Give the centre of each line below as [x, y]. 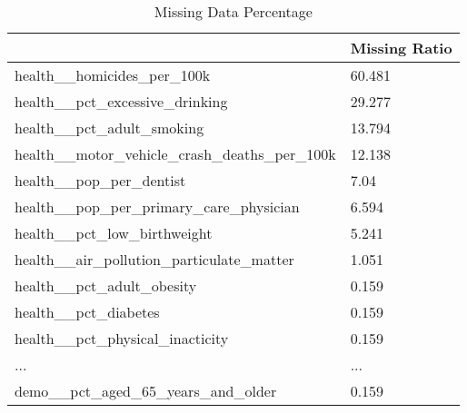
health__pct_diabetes [87, 312]
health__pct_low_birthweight [114, 233]
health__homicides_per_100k [113, 75]
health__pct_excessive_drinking [121, 101]
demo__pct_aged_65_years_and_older [146, 391]
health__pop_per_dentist [100, 180]
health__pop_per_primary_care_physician [157, 206]
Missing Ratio [401, 48]
